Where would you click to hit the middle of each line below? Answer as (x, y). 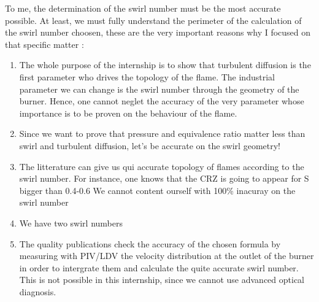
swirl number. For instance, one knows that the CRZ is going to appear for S (164, 178)
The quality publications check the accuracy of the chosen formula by (150, 243)
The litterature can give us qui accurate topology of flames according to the (162, 166)
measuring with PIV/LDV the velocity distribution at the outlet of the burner (167, 256)
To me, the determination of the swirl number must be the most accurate (143, 8)
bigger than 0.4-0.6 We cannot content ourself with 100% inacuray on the (157, 190)
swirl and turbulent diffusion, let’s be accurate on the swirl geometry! (150, 145)
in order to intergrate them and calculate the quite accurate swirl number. (159, 267)
